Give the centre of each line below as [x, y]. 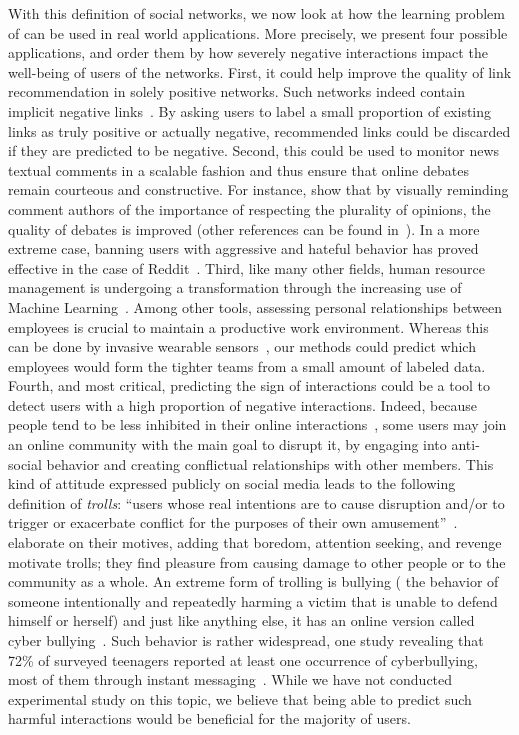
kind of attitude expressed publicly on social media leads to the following [232, 483]
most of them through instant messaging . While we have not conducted [230, 679]
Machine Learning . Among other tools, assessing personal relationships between [255, 306]
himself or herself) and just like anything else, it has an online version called [241, 620]
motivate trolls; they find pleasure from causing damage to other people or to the [257, 561]
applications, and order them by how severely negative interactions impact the [248, 52]
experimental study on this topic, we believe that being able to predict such [240, 698]
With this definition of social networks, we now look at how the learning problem [256, 13]
